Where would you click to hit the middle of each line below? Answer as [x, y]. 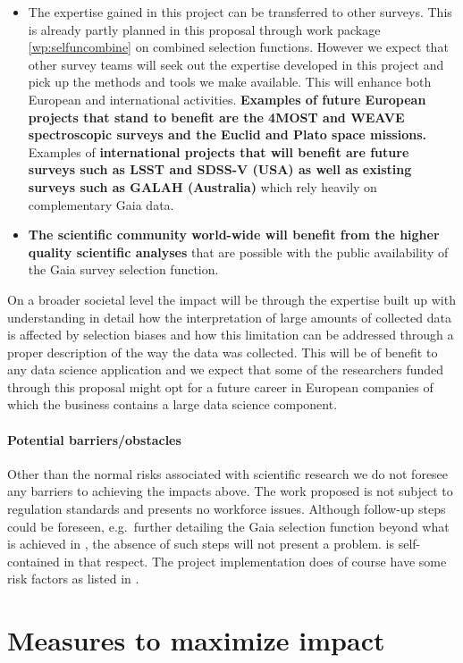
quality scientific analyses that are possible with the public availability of [238, 252]
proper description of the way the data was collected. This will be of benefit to [223, 352]
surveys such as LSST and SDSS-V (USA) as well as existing [220, 169]
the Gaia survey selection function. [123, 269]
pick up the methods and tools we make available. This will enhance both [230, 82]
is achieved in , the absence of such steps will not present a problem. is [201, 544]
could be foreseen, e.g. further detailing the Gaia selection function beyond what [228, 526]
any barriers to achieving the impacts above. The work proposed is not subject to [230, 491]
